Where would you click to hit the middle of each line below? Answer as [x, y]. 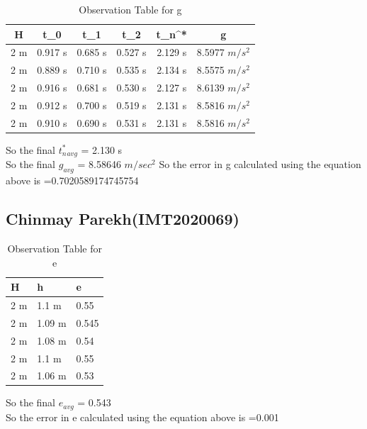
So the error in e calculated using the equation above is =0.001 [142, 417]
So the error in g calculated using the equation [260, 164]
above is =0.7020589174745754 [72, 180]
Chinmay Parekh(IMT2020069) [123, 219]
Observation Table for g [130, 9]
